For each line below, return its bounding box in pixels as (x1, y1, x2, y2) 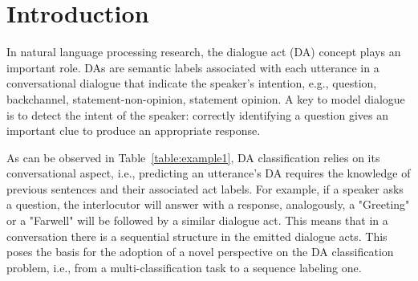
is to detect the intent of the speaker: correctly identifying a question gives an (6, 106, 389, 123)
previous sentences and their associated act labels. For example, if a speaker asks (6, 180, 404, 197)
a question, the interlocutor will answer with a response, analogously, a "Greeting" (6, 196, 410, 213)
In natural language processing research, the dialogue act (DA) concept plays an (6, 43, 401, 60)
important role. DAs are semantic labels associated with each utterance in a (6, 59, 379, 75)
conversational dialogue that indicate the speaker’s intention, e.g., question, (6, 75, 377, 92)
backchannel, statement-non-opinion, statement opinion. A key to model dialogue (6, 90, 405, 107)
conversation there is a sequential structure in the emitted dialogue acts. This (6, 227, 388, 244)
